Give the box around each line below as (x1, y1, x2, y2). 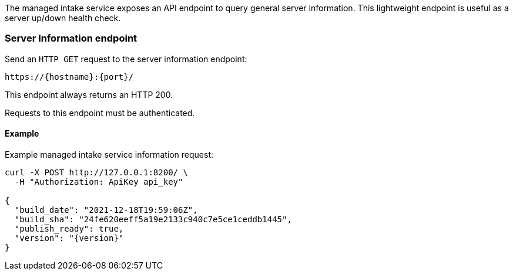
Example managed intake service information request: (5, 149, 214, 159)
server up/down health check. (5, 13, 121, 23)
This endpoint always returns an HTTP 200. (5, 89, 173, 100)
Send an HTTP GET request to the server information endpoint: (5, 53, 247, 64)
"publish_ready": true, (14, 223, 124, 233)
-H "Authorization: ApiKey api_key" (14, 176, 183, 186)
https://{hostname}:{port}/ (5, 72, 134, 82)
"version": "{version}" (14, 233, 124, 243)
